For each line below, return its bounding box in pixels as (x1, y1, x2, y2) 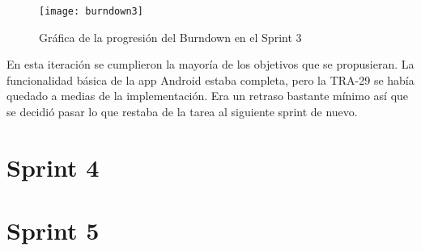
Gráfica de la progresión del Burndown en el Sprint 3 (39, 28, 302, 45)
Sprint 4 (6, 150, 100, 183)
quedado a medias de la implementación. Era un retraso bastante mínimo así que (6, 87, 409, 104)
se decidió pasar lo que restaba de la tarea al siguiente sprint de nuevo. (6, 103, 358, 120)
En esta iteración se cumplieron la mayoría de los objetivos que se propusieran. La (6, 56, 415, 73)
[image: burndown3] (39, 6, 143, 17)
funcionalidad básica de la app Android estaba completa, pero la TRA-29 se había (6, 71, 415, 88)
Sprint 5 (6, 214, 100, 247)
